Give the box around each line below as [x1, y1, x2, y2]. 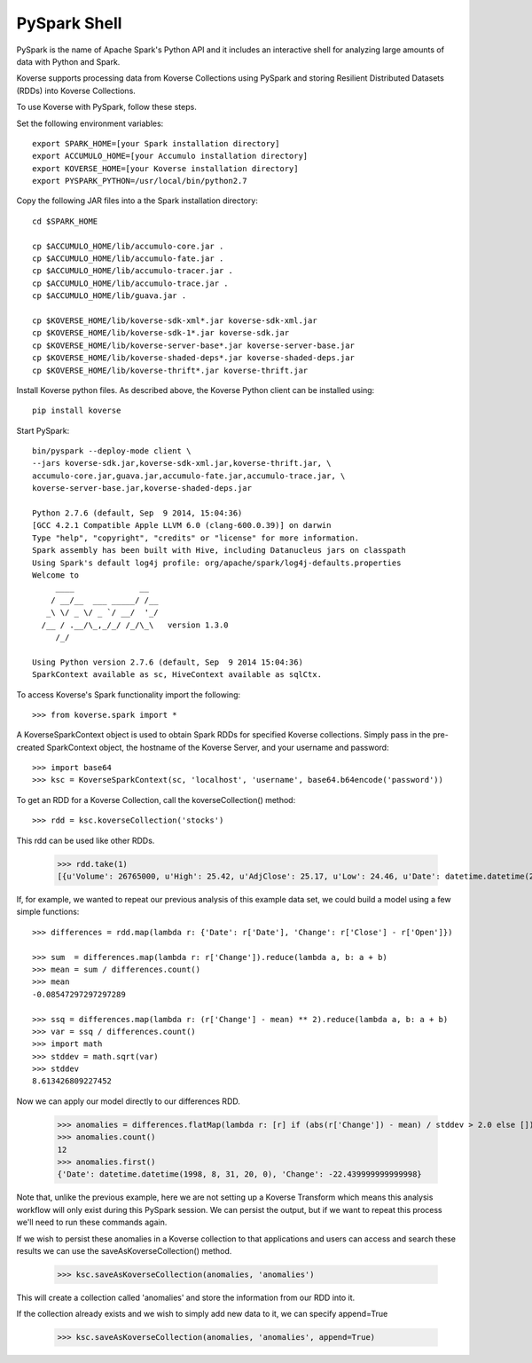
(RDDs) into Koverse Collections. [16, 85, 137, 96]
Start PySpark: [16, 425, 70, 436]
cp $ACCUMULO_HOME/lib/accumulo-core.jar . [32, 240, 224, 251]
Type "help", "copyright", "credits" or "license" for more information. [32, 532, 360, 543]
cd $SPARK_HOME [32, 216, 98, 226]
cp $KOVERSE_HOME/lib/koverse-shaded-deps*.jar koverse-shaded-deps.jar [32, 353, 355, 363]
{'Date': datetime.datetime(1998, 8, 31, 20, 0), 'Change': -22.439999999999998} [57, 1170, 423, 1179]
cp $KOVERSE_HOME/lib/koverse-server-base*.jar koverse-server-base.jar [32, 340, 355, 351]
